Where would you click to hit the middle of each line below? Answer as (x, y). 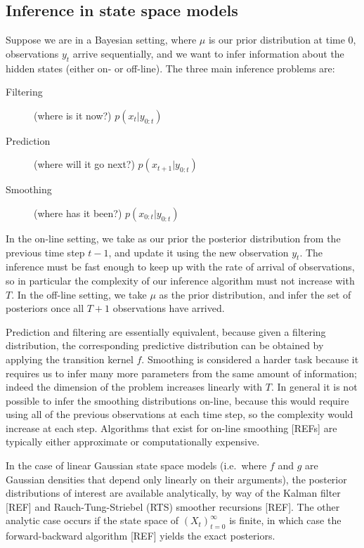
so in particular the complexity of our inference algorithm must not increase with (180, 280)
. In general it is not (314, 387)
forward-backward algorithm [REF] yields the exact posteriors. (141, 536)
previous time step (45, 252)
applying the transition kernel (70, 359)
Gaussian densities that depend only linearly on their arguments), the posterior (176, 479)
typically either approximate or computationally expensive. (133, 442)
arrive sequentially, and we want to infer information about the (208, 53)
